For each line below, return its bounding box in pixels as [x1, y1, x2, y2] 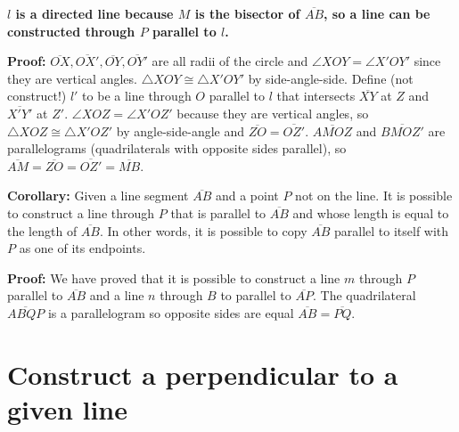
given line [7, 390, 128, 427]
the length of [7, 221, 78, 240]
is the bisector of [194, 4, 300, 22]
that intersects [276, 86, 356, 105]
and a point [215, 186, 279, 205]
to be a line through [82, 86, 192, 105]
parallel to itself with [333, 221, 449, 240]
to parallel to [220, 286, 291, 305]
